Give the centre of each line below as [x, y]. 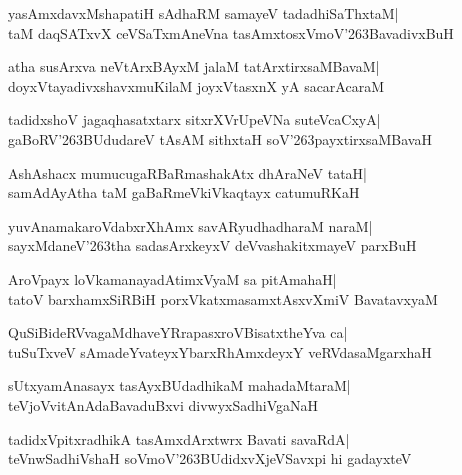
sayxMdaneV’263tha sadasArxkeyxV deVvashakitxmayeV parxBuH [212, 245]
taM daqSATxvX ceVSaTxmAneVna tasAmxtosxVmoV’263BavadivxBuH [231, 32]
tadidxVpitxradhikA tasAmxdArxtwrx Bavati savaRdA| [179, 438]
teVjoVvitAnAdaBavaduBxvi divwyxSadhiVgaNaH [163, 404]
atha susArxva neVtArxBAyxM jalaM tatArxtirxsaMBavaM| [194, 66]
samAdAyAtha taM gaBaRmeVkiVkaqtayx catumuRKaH [184, 192]
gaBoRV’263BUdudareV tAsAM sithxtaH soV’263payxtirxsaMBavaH [220, 138]
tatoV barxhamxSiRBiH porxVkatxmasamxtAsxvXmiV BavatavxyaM [223, 298]
